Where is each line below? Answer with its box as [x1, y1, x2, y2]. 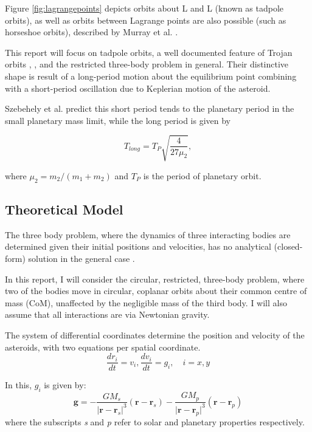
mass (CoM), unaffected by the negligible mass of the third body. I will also [5, 296, 287, 309]
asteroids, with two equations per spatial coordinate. [5, 340, 201, 353]
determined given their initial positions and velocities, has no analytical [5, 240, 271, 253]
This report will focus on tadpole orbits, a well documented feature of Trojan [5, 46, 293, 58]
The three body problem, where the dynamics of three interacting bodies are [5, 228, 291, 241]
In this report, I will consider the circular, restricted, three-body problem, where [5, 272, 305, 285]
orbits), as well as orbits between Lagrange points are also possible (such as [5, 13, 286, 26]
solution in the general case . [28, 252, 135, 265]
